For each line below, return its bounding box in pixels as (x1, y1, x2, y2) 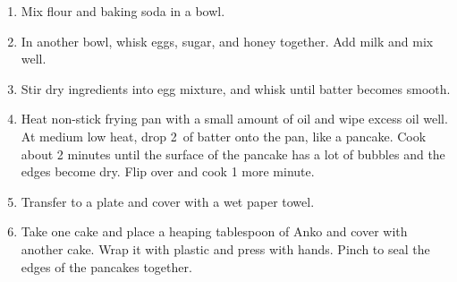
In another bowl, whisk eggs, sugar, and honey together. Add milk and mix (21, 31, 434, 50)
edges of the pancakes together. (21, 257, 192, 276)
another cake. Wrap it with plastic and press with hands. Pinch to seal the (21, 239, 430, 258)
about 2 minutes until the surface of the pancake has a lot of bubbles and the (21, 144, 445, 163)
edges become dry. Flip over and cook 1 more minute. (21, 162, 315, 181)
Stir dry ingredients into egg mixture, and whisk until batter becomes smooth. (21, 79, 451, 98)
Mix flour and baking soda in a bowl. (21, 2, 225, 20)
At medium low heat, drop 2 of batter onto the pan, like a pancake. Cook (21, 126, 427, 145)
